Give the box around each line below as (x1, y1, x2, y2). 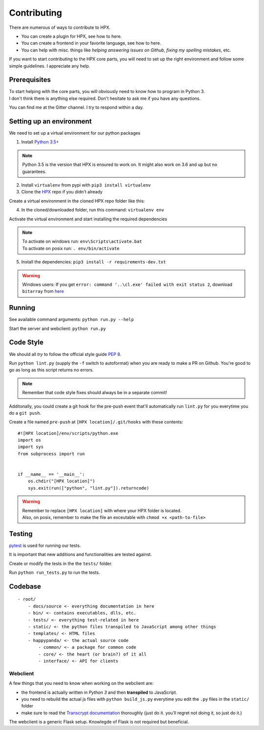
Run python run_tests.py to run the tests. (9, 569, 100, 575)
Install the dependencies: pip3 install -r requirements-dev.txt (21, 259, 166, 265)
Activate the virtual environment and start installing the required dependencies (9, 216, 167, 222)
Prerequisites (9, 76, 51, 84)
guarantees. (22, 168, 46, 174)
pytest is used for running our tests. (9, 542, 81, 548)
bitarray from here (22, 288, 64, 294)
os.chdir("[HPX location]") (27, 478, 95, 484)
